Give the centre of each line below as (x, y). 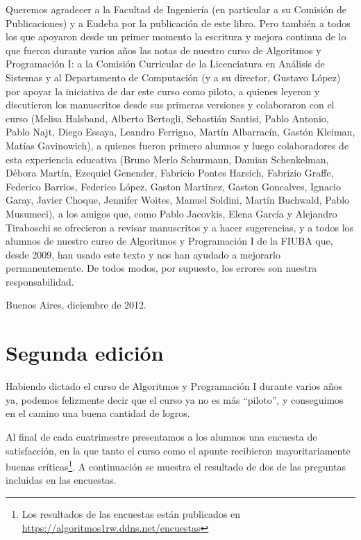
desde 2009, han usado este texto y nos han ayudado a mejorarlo (143, 254)
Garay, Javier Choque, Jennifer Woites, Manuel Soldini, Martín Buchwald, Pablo (178, 200)
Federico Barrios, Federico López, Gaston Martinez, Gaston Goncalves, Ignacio (174, 186)
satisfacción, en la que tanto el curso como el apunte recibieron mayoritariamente (178, 450)
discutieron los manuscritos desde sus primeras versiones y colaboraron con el (170, 105)
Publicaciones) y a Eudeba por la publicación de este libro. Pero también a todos (178, 23)
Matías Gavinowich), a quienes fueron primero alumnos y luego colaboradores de (177, 145)
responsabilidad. (40, 281)
